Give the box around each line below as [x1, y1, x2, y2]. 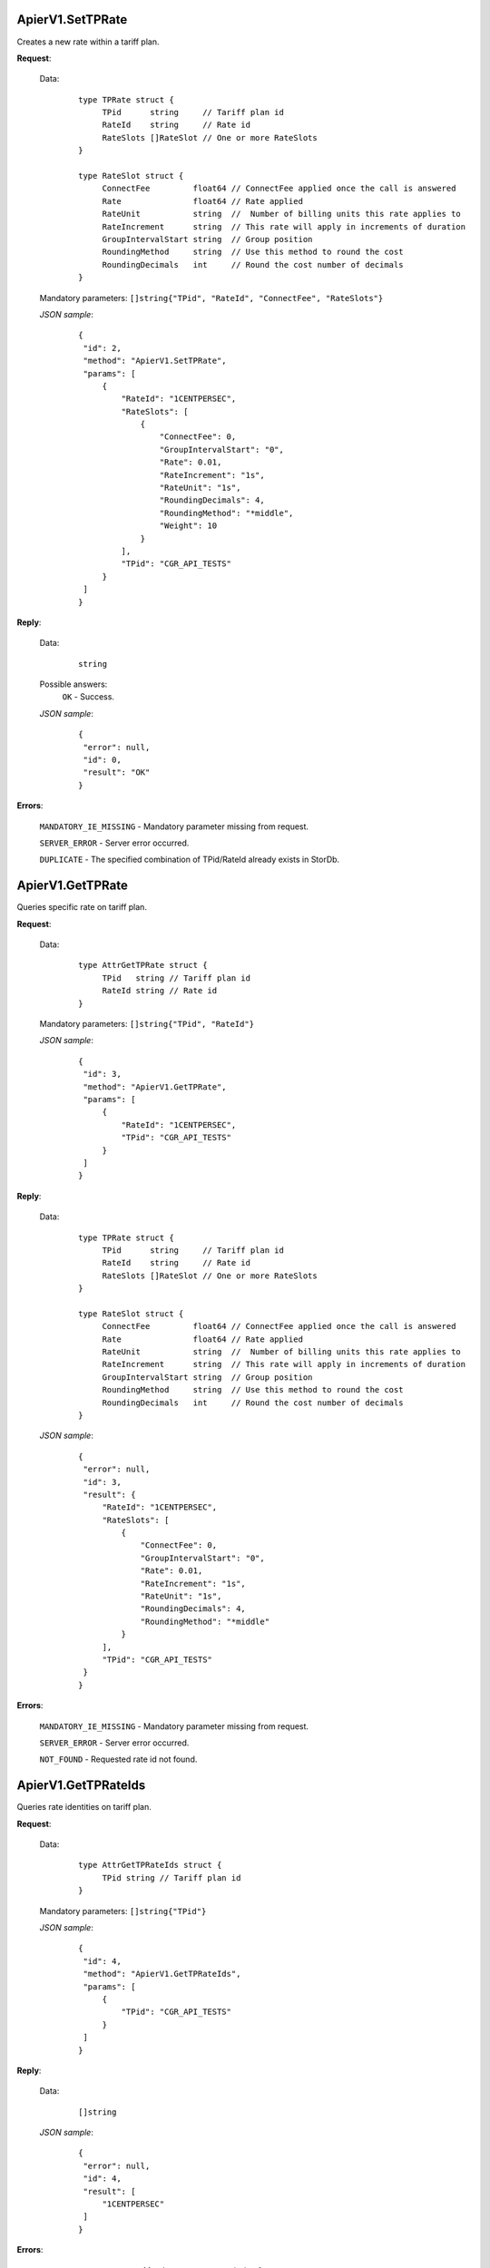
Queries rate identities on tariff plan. [16, 1802, 152, 1813]
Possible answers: [39, 679, 108, 689]
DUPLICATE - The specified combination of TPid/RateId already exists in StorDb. [39, 854, 340, 865]
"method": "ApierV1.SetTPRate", [83, 356, 227, 367]
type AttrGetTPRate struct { [78, 960, 208, 971]
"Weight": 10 [159, 521, 218, 531]
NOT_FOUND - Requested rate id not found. [39, 1754, 198, 1765]
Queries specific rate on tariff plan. [16, 902, 147, 913]
